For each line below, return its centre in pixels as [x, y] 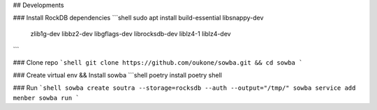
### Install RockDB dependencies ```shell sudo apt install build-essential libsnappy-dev [138, 18]
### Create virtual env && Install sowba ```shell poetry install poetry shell [118, 75]
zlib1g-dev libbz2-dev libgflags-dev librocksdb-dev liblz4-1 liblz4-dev [131, 33]
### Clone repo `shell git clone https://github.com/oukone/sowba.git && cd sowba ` [158, 62]
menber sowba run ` [46, 98]
